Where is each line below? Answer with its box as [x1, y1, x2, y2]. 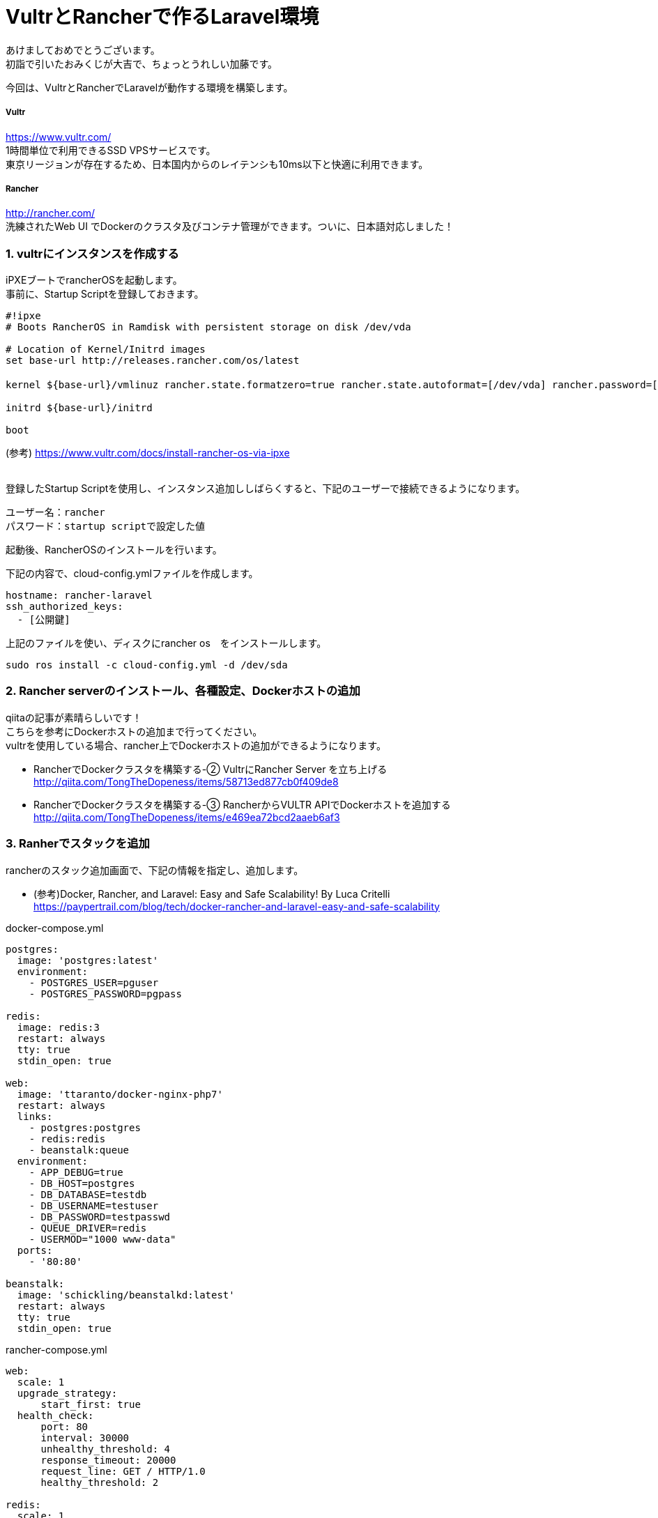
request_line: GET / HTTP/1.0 [40, 1465, 206, 1477]
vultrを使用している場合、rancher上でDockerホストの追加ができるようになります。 [6, 739, 386, 751]
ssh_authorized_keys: [6, 601, 123, 613]
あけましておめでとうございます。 [6, 43, 160, 56]
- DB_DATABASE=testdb [29, 1188, 147, 1200]
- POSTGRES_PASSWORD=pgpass [29, 988, 182, 999]
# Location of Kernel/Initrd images [6, 344, 206, 355]
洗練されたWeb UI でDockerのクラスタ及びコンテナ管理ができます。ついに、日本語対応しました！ [6, 220, 454, 233]
